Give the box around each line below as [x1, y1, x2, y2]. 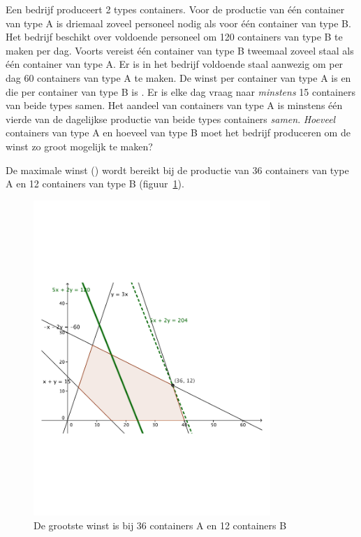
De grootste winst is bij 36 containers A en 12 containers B [34, 517, 287, 532]
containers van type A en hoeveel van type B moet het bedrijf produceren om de [6, 125, 351, 140]
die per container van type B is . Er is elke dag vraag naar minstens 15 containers [6, 84, 355, 99]
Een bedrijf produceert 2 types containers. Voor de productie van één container [6, 2, 345, 16]
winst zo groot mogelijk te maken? [6, 138, 153, 153]
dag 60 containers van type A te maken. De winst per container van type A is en [6, 70, 351, 85]
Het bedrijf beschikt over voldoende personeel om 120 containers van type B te [6, 29, 343, 44]
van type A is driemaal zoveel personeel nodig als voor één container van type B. [6, 15, 351, 30]
